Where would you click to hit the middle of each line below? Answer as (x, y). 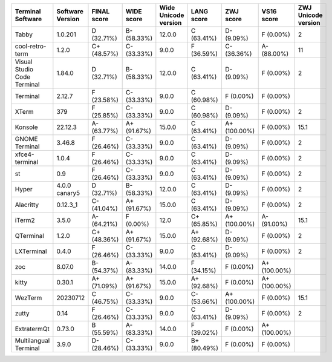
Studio (24, 69)
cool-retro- (31, 46)
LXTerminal (31, 251)
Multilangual (32, 341)
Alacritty (27, 205)
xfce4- (24, 154)
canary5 (68, 193)
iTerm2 (25, 220)
